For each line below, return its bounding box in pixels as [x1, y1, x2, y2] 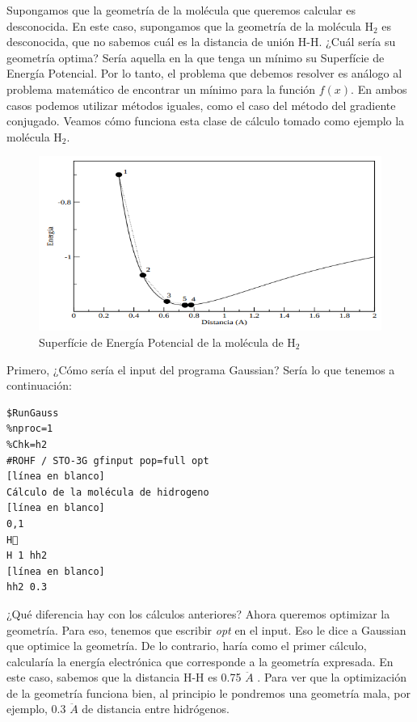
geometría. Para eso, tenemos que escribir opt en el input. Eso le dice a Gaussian [6, 621, 406, 638]
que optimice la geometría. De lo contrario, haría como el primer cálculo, [6, 637, 367, 654]
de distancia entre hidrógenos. [82, 700, 230, 717]
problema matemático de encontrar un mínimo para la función [6, 80, 316, 97]
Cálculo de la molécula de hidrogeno [6, 486, 209, 498]
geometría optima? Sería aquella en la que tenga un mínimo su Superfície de [6, 49, 385, 65]
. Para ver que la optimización [257, 669, 406, 686]
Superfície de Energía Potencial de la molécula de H [39, 334, 296, 350]
